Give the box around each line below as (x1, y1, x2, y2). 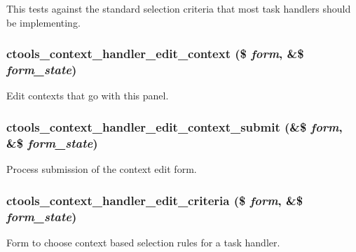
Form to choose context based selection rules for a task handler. (6, 234, 280, 249)
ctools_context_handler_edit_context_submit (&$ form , (6, 118, 343, 135)
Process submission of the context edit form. (6, 162, 197, 176)
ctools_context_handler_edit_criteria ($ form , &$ (6, 191, 303, 209)
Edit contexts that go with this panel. (6, 88, 169, 103)
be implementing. (6, 15, 81, 29)
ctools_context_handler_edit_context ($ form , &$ (6, 45, 304, 62)
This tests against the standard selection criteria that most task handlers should (6, 1, 351, 15)
